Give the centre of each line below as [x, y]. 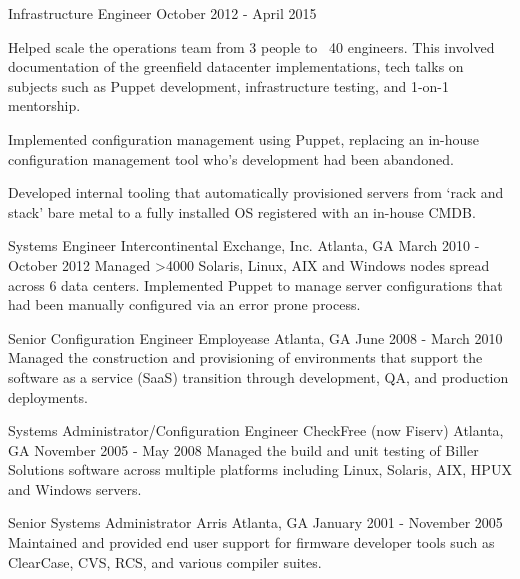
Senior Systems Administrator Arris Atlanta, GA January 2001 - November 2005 [255, 522]
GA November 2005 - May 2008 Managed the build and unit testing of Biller [243, 449]
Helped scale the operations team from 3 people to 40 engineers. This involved [251, 46]
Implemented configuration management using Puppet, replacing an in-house [244, 138]
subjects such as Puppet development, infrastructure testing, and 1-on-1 [229, 85]
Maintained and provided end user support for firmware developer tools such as [251, 542]
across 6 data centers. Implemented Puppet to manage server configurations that [255, 284]
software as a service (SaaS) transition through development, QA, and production [258, 376]
